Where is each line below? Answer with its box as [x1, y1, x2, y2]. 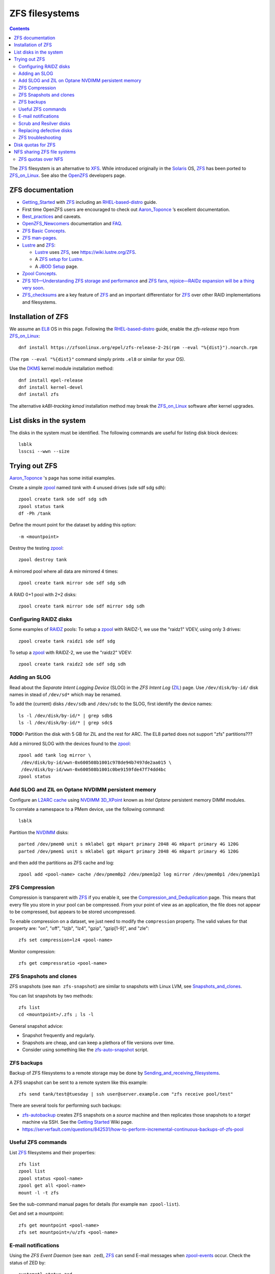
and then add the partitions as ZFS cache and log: [9, 859, 115, 866]
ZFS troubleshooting [18, 135, 61, 141]
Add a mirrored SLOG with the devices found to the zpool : [9, 740, 131, 747]
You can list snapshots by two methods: [9, 993, 93, 999]
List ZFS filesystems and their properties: [9, 1149, 96, 1155]
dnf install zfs [18, 391, 59, 397]
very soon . [22, 284, 45, 290]
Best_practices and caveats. [22, 214, 81, 220]
